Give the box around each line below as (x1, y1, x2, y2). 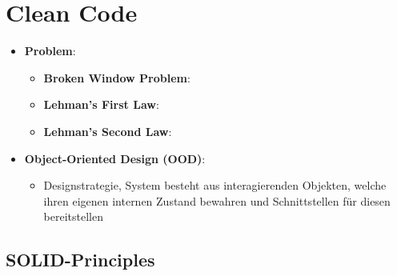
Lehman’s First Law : (43, 96, 159, 113)
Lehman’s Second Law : (43, 122, 172, 139)
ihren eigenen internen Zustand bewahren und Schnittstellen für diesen (43, 192, 391, 209)
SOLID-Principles (6, 247, 155, 272)
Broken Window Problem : (43, 69, 190, 86)
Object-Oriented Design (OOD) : (24, 150, 206, 166)
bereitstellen (43, 208, 103, 225)
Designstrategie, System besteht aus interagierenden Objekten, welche (43, 177, 387, 194)
